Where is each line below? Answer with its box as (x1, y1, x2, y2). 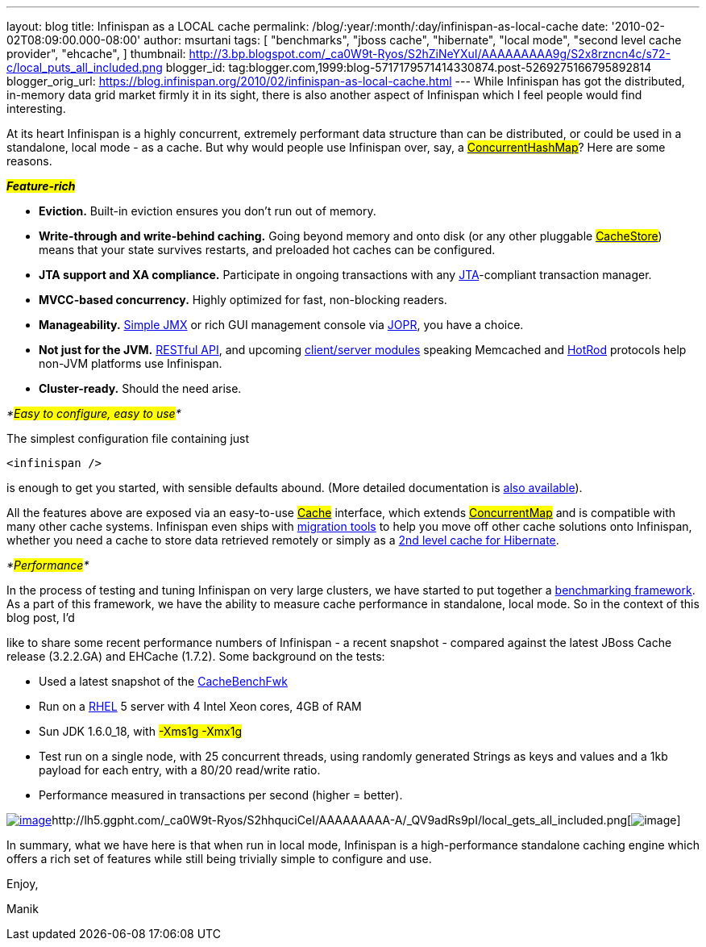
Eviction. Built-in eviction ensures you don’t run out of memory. (39, 204, 376, 218)
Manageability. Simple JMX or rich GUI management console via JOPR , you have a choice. (39, 318, 524, 332)
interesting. (6, 102, 66, 115)
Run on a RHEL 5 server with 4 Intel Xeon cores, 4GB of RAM (39, 699, 362, 713)
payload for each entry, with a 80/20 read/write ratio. (39, 763, 321, 777)
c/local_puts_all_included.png (6, 60, 163, 74)
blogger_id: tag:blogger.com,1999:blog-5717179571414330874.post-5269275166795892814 (165, 60, 652, 74)
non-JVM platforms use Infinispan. (39, 357, 222, 370)
